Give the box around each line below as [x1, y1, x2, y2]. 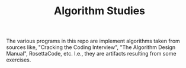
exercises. [6, 56, 31, 63]
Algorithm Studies [53, 4, 146, 18]
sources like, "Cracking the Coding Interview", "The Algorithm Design [6, 44, 176, 51]
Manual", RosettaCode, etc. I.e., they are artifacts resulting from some [6, 50, 177, 57]
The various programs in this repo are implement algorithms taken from [6, 37, 181, 45]
